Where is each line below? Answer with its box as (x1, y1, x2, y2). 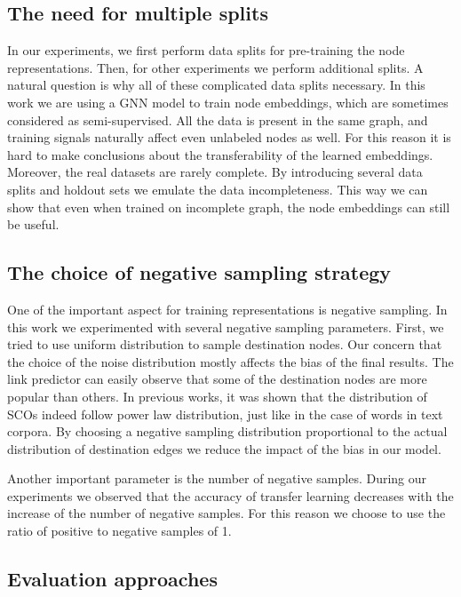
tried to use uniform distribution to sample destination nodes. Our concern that (7, 335, 442, 354)
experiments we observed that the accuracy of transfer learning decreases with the (7, 486, 454, 505)
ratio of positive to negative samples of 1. (7, 521, 232, 540)
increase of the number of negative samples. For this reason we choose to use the (7, 504, 446, 522)
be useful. (7, 215, 60, 234)
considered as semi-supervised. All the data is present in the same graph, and (7, 110, 428, 129)
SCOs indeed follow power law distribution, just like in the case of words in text (7, 404, 443, 423)
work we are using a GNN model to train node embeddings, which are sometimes (7, 92, 449, 111)
